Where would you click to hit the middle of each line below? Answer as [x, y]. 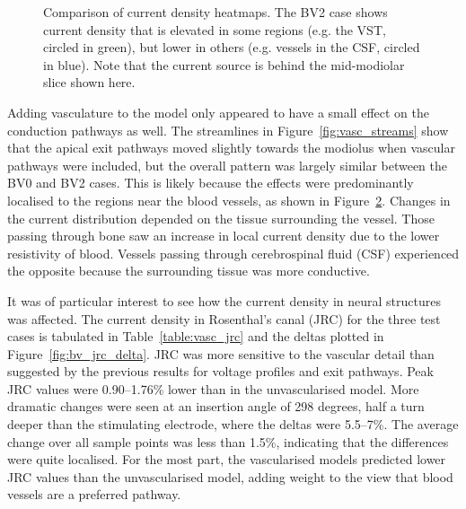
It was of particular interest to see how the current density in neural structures [224, 300]
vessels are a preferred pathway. [94, 494]
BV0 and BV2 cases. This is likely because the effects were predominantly [211, 183]
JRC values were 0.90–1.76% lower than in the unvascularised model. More [213, 388]
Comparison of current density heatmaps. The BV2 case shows [215, 12]
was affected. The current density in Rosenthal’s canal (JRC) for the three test [224, 318]
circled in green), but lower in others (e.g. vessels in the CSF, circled [232, 47]
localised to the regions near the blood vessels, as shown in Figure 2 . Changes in [229, 200]
